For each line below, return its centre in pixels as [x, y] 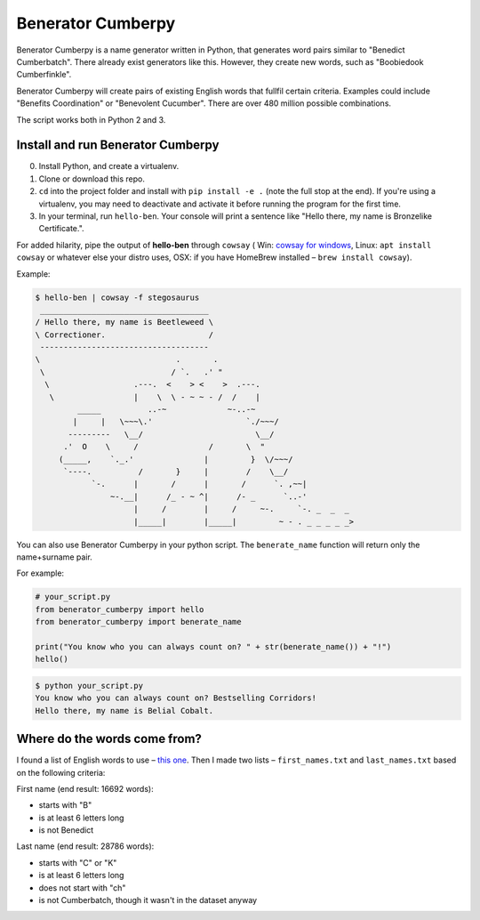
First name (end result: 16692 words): [85, 788]
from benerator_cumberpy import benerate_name [138, 622]
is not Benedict [66, 830]
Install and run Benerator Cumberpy [118, 145]
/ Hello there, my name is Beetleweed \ [124, 322]
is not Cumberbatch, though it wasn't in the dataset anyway [148, 900]
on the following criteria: [61, 772]
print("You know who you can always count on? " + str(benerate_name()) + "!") [213, 646]
